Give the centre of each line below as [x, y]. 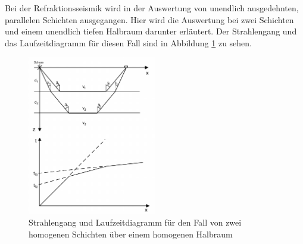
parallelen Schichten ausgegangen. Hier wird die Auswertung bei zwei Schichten [149, 19]
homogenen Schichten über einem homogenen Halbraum [131, 234]
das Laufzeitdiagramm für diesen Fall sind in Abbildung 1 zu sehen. [128, 42]
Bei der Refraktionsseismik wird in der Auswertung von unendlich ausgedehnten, [152, 8]
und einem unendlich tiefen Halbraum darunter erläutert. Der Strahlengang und [151, 31]
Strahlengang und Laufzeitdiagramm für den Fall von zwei [135, 222]
